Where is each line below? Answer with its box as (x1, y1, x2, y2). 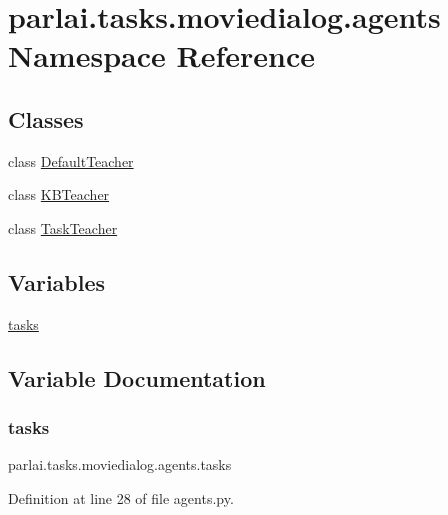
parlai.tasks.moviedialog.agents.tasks (8, 454, 232, 475)
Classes (8, 103, 84, 134)
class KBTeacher (8, 184, 110, 205)
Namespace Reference (8, 35, 315, 76)
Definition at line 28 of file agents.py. (8, 487, 234, 508)
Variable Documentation (8, 362, 266, 393)
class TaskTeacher (8, 217, 118, 238)
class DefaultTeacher (8, 150, 134, 171)
